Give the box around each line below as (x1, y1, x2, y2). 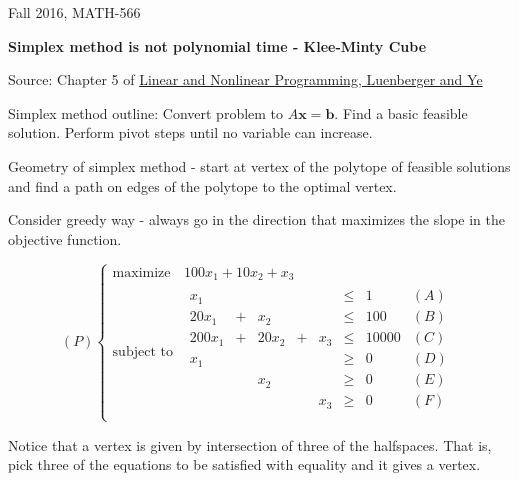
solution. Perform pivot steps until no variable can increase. (8, 122, 373, 143)
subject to (112, 344, 173, 359)
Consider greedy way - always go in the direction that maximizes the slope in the (8, 209, 505, 230)
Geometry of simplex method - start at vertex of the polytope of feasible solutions (8, 155, 511, 176)
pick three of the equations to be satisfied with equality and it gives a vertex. (8, 454, 481, 475)
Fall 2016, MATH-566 (8, 2, 141, 22)
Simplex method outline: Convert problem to (8, 102, 284, 123)
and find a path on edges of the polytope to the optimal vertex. (8, 175, 397, 196)
